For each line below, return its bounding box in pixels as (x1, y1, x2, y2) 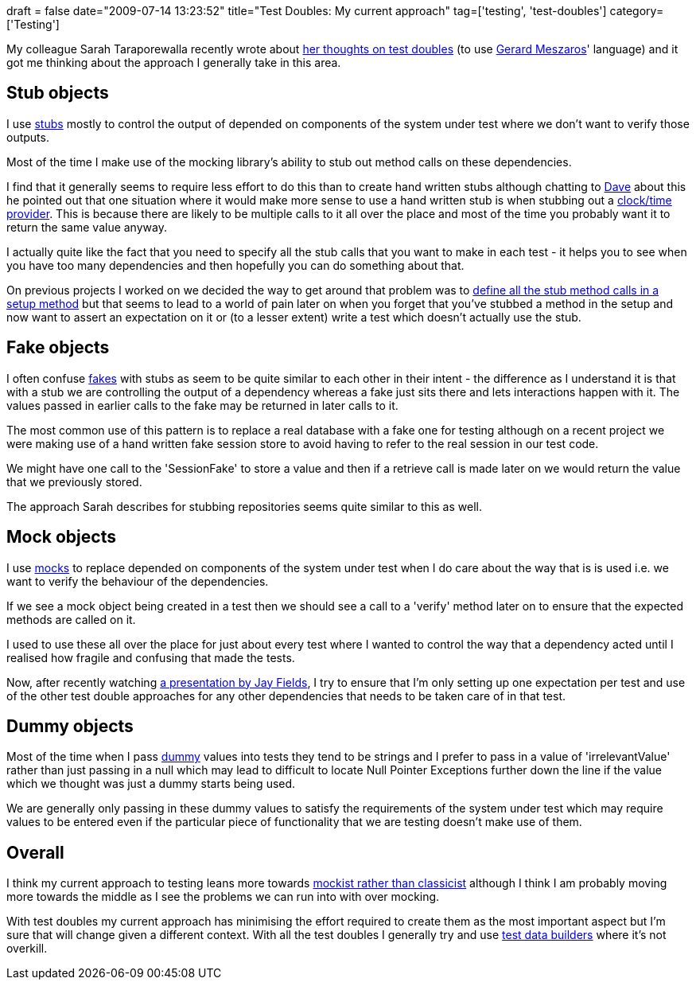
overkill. (6, 941, 48, 956)
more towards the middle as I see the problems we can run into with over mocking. (6, 890, 440, 904)
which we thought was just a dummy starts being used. (6, 777, 296, 791)
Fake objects (6, 337, 110, 358)
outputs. (6, 130, 49, 144)
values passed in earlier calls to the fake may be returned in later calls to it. (6, 398, 399, 412)
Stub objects (6, 83, 109, 103)
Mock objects (6, 527, 116, 548)
